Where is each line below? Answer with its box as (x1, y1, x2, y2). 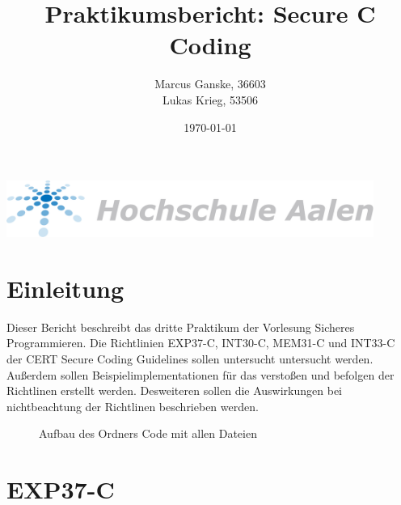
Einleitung (6, 271, 125, 304)
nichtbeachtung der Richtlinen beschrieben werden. (6, 397, 259, 414)
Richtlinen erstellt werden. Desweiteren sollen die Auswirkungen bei (6, 382, 343, 399)
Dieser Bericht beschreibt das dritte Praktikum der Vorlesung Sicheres (6, 318, 355, 335)
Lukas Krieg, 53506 (162, 91, 259, 108)
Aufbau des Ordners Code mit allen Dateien (39, 425, 257, 442)
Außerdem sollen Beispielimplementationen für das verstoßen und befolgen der (6, 366, 395, 383)
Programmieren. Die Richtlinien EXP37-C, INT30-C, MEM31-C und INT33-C (6, 334, 395, 351)
